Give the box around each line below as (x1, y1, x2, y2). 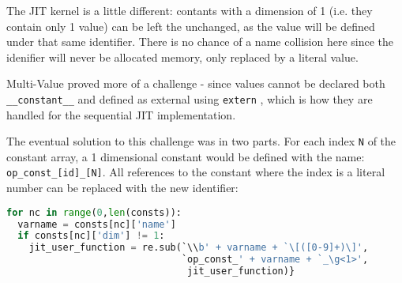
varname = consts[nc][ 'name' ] (17, 218, 176, 230)
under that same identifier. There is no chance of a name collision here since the (6, 33, 394, 50)
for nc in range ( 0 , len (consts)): (6, 206, 182, 218)
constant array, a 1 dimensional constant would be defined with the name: (6, 148, 365, 164)
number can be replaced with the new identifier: (6, 179, 239, 196)
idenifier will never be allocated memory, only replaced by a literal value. (6, 48, 359, 65)
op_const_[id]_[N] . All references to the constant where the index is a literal (6, 164, 385, 180)
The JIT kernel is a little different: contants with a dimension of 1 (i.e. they (6, 2, 373, 18)
